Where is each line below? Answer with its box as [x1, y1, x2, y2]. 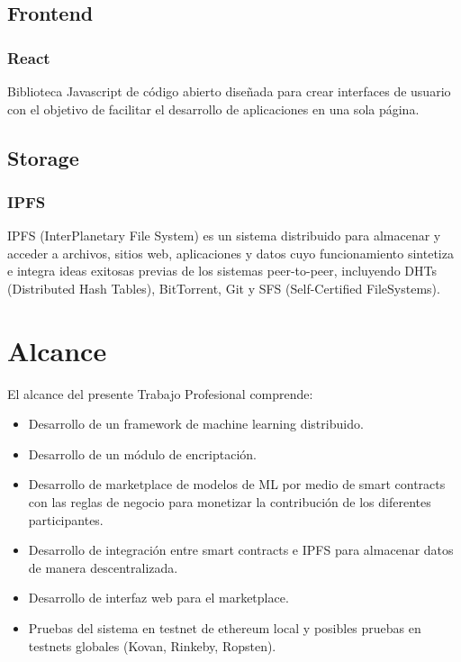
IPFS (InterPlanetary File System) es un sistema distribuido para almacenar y [7, 226, 441, 245]
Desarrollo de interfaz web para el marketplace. [28, 588, 289, 607]
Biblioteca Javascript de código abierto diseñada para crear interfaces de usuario [7, 82, 451, 100]
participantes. [28, 510, 104, 529]
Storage [7, 143, 79, 171]
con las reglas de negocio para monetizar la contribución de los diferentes [28, 493, 431, 512]
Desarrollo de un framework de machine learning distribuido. [28, 414, 364, 433]
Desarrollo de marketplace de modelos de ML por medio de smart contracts [28, 475, 446, 494]
